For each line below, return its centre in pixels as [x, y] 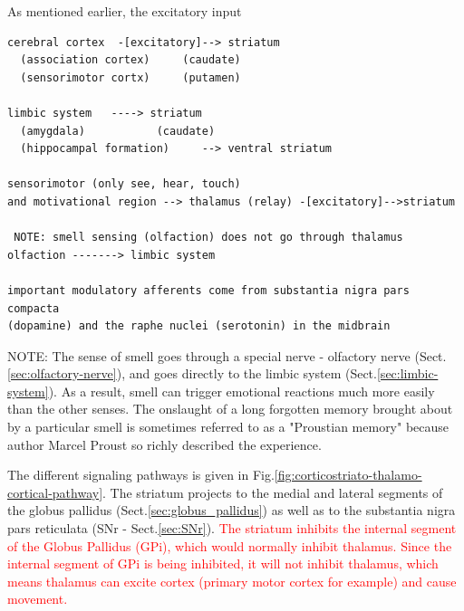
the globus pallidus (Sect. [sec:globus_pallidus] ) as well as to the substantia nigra [232, 510]
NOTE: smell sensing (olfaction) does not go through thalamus [208, 238]
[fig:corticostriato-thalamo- [348, 475]
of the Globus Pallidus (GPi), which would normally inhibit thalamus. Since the [230, 545]
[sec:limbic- [407, 373]
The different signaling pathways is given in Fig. [141, 475]
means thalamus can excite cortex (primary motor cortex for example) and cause [232, 581]
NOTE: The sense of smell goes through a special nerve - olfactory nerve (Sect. [227, 355]
